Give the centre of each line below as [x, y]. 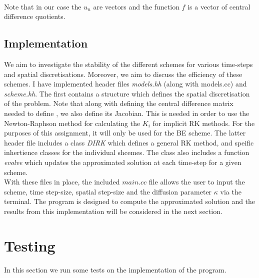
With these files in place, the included [62, 182]
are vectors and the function [136, 6]
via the [231, 191]
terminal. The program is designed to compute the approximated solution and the [130, 201]
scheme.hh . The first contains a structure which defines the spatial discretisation [127, 93]
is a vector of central [219, 6]
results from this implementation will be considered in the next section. [113, 211]
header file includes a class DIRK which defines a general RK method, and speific [129, 142]
